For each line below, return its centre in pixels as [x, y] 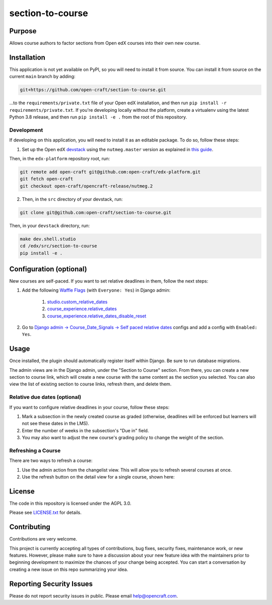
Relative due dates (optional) [45, 397]
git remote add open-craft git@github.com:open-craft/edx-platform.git [110, 172]
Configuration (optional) [48, 269]
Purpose [23, 31]
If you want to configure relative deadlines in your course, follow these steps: [89, 407]
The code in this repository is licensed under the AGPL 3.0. [71, 503]
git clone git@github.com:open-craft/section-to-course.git [96, 212]
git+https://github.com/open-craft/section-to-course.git [93, 90]
